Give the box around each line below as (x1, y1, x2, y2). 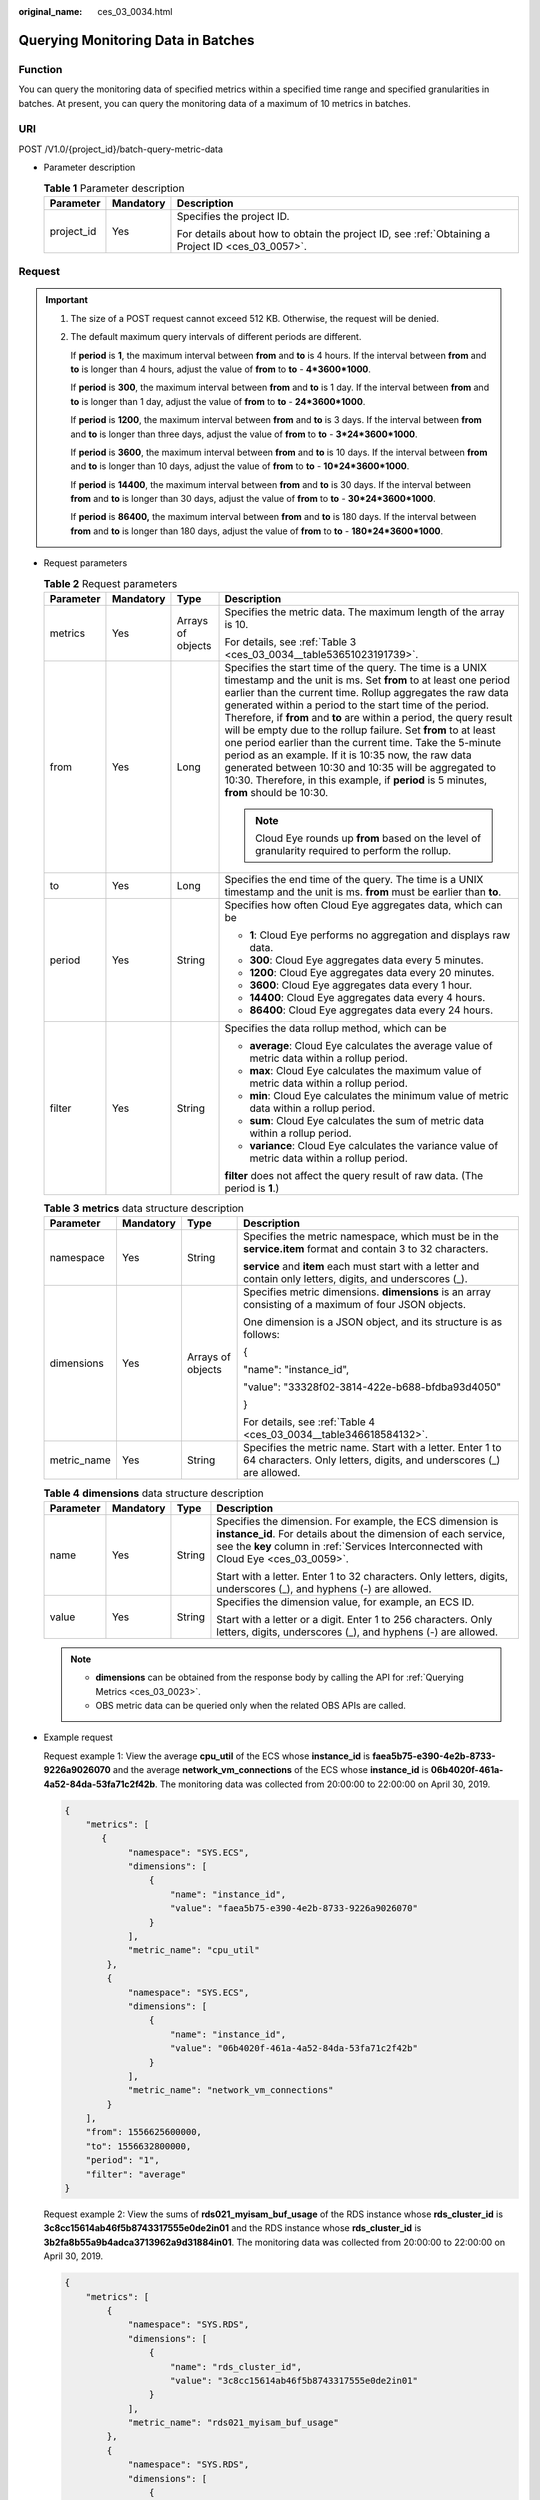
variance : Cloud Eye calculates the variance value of (249, 1139, 499, 1153)
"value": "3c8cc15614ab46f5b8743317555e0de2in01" (170, 2375, 419, 2386)
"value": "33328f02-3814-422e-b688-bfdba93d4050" (243, 1380, 502, 1394)
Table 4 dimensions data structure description (43, 1486, 264, 1500)
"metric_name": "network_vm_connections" (127, 2085, 334, 2096)
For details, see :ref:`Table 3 (224, 635, 357, 649)
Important (45, 294, 89, 306)
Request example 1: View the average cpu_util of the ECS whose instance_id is (43, 1750, 370, 1762)
